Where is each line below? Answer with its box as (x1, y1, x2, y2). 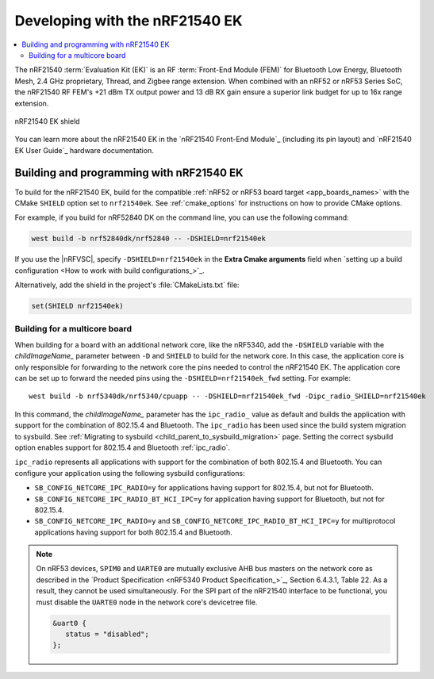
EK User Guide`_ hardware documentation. (14, 145, 154, 155)
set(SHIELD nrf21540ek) (31, 301, 125, 311)
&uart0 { (52, 619, 87, 627)
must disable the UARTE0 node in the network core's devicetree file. (36, 597, 258, 607)
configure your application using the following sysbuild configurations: (14, 468, 245, 478)
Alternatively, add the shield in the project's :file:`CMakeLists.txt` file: (14, 280, 240, 290)
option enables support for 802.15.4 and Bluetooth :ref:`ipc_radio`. (14, 443, 230, 452)
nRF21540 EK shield (14, 116, 80, 126)
